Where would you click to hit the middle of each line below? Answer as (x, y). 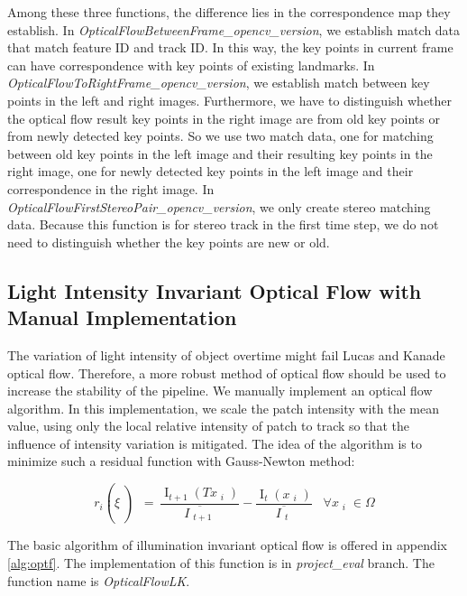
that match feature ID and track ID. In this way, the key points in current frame (230, 47)
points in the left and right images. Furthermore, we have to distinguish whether (230, 100)
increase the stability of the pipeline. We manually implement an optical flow (220, 391)
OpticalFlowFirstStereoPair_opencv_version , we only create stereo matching (219, 206)
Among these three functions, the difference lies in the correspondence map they (229, 12)
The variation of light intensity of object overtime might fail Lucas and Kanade (226, 354)
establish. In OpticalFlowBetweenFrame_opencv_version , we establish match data (234, 29)
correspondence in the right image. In (111, 188)
